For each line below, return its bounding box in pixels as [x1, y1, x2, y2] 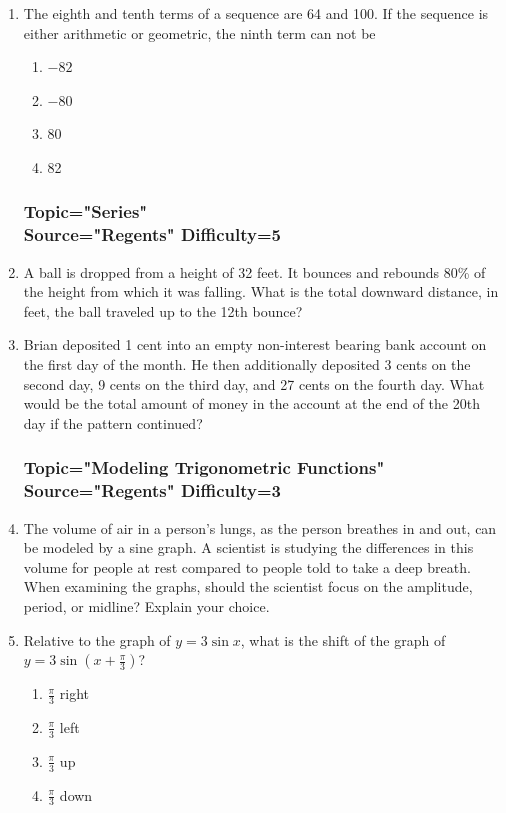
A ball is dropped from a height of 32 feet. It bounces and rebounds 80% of [23, 261, 486, 282]
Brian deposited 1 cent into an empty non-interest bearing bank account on [23, 334, 487, 355]
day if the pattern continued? [23, 412, 203, 433]
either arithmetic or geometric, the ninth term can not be [23, 22, 376, 43]
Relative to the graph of [23, 629, 171, 650]
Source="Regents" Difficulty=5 [23, 222, 282, 247]
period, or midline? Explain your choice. [23, 595, 270, 616]
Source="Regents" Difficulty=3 [23, 478, 282, 503]
